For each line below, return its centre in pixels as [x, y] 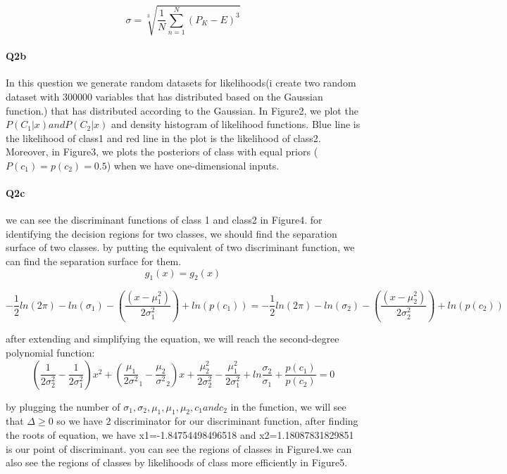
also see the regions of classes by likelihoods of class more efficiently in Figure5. [177, 462]
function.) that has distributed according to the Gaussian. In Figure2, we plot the [182, 110]
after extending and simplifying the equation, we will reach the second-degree [173, 339]
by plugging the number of [63, 406]
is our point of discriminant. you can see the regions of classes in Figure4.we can [179, 448]
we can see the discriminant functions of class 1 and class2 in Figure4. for [164, 220]
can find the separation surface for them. [94, 261]
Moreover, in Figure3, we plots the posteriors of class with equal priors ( [162, 152]
